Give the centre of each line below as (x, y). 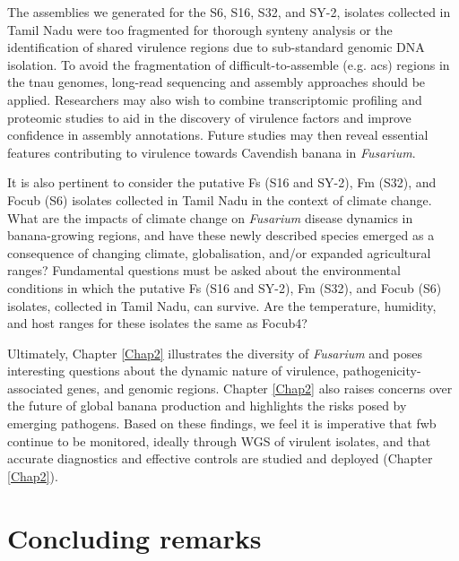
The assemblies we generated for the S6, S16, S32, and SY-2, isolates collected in (229, 12)
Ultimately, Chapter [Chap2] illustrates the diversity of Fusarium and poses (215, 353)
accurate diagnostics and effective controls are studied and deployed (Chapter (220, 458)
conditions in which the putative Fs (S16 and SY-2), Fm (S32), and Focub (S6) (225, 287)
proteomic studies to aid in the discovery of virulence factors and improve (209, 117)
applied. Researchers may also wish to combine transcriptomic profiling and (215, 99)
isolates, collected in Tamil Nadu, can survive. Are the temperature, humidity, (222, 305)
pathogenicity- (382, 371)
